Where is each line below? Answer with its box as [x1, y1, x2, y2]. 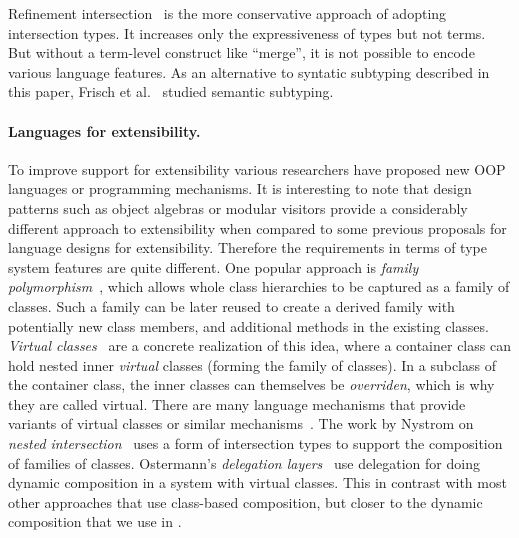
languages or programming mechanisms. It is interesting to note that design [8, 178, 472, 199]
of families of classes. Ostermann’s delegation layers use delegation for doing [8, 452, 480, 473]
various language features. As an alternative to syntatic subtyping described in [8, 61, 490, 82]
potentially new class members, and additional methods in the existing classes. [8, 315, 489, 336]
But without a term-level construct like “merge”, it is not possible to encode [8, 42, 475, 63]
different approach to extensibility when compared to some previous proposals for [8, 217, 507, 238]
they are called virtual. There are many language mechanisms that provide [8, 393, 466, 414]
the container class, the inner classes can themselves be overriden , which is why [8, 374, 495, 395]
